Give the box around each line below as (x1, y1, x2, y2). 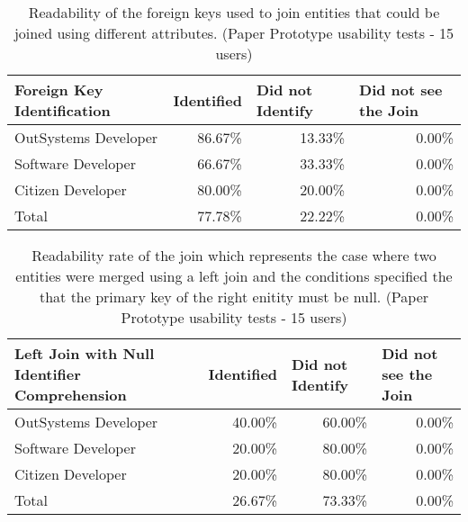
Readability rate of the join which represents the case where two (31, 245, 436, 265)
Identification (14, 100, 111, 121)
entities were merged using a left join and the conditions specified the (15, 265, 453, 286)
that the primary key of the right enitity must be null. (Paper (39, 286, 429, 307)
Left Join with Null (14, 343, 155, 364)
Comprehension (14, 384, 127, 405)
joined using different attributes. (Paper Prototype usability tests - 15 (13, 22, 454, 43)
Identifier (14, 364, 81, 384)
